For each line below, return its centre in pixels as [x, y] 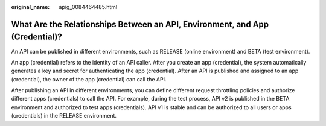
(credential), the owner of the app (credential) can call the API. [89, 79]
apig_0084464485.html [88, 7]
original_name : [30, 7]
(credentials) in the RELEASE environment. [64, 116]
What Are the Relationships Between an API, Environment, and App [140, 24]
